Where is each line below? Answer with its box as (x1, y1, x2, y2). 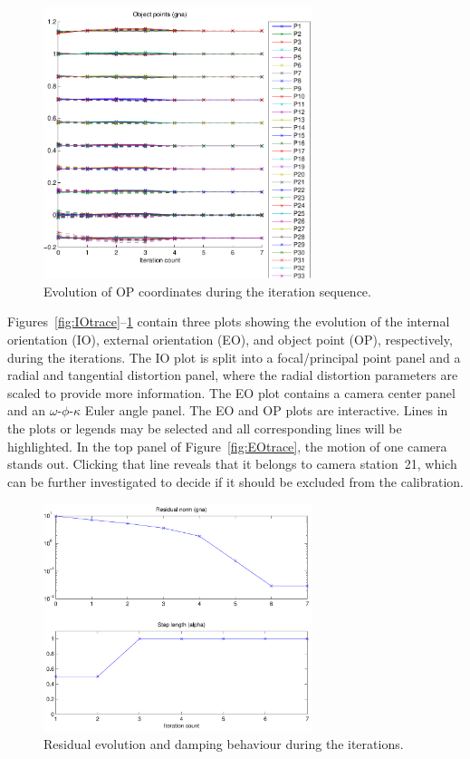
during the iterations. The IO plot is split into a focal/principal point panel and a (7, 347, 461, 366)
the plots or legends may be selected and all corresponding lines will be (7, 418, 402, 437)
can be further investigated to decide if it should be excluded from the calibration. (7, 472, 464, 491)
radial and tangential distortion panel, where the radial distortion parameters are (7, 365, 458, 384)
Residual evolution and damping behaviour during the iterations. (43, 734, 404, 753)
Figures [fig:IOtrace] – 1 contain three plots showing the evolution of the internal (7, 312, 450, 331)
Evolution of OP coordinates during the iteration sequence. (43, 281, 371, 300)
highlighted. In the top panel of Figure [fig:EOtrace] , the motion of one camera (7, 436, 447, 455)
